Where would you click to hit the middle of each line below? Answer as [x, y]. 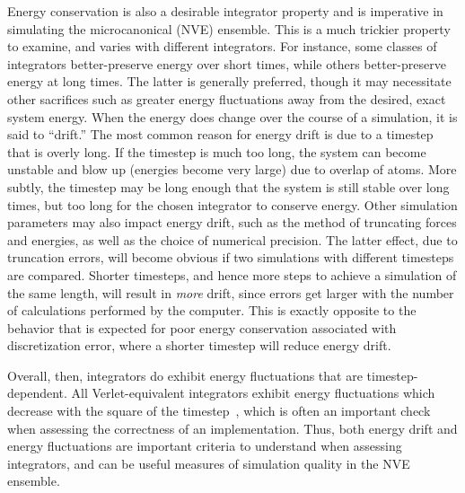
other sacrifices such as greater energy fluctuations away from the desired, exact [227, 98]
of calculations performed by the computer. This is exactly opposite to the [212, 310]
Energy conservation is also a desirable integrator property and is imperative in [225, 11]
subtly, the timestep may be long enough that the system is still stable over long [228, 186]
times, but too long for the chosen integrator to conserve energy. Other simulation [232, 204]
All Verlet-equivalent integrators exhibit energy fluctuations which [253, 393]
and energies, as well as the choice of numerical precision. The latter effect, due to [232, 239]
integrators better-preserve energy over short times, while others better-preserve [227, 63]
